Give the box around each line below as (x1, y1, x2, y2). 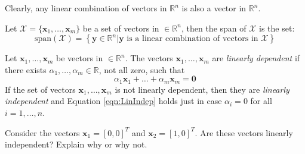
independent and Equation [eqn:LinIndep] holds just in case (5, 95, 222, 107)
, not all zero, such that (98, 63, 185, 76)
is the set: (259, 21, 295, 34)
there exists (5, 63, 47, 76)
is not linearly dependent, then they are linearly (115, 83, 289, 95)
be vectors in (56, 52, 103, 64)
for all (250, 95, 272, 107)
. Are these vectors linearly (195, 126, 293, 139)
